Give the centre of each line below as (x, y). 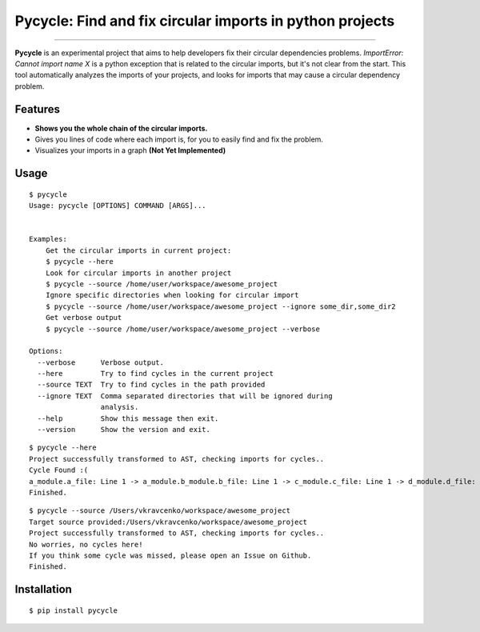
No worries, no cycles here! (86, 544)
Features (37, 109)
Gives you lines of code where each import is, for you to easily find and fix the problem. (179, 139)
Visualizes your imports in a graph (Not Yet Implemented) (130, 150)
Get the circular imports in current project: (138, 250)
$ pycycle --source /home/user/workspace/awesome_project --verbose (182, 329)
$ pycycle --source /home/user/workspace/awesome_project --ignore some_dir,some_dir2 (220, 306)
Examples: (48, 239)
